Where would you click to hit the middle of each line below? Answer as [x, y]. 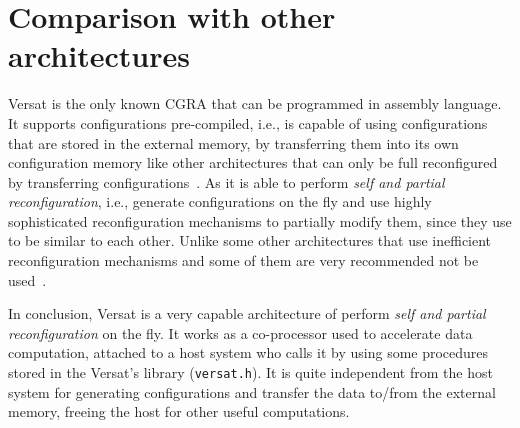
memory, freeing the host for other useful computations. [179, 411]
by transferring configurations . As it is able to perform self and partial [226, 181]
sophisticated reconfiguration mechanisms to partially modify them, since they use [260, 220]
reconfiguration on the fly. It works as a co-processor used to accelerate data [240, 332]
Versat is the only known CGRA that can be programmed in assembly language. [255, 103]
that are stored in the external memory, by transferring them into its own [233, 142]
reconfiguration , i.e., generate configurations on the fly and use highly [220, 201]
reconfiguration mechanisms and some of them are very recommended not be [243, 260]
